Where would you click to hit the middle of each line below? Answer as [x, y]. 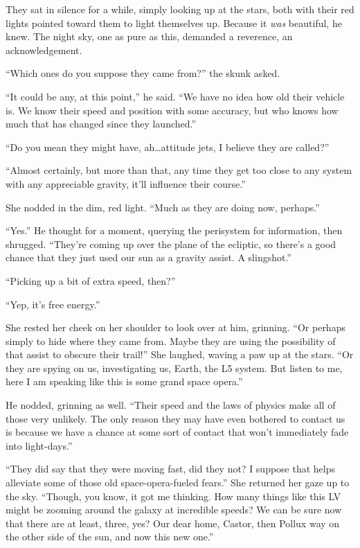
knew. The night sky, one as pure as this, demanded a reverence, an [149, 36]
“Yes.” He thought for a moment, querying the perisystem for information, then [174, 230]
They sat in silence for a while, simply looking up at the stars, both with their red [180, 9]
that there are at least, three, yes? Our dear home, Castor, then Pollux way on [173, 523]
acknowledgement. [44, 50]
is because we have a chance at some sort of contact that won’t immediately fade [177, 432]
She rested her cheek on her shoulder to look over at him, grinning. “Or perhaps [175, 327]
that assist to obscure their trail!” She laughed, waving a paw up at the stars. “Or [180, 354]
